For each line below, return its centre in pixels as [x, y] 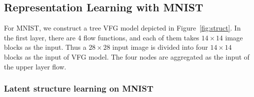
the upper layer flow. [35, 66]
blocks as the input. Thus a [45, 47]
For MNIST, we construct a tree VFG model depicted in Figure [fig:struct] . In [122, 28]
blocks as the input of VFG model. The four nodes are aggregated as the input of [127, 56]
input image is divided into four [160, 47]
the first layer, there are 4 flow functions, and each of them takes [102, 37]
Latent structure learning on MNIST [79, 88]
